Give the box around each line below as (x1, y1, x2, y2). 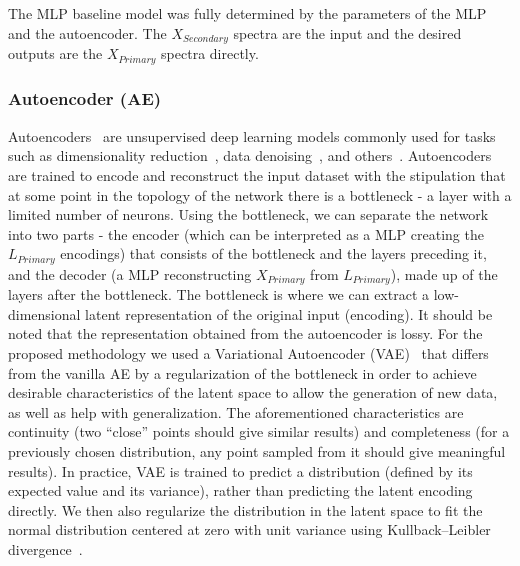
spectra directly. (161, 43, 259, 64)
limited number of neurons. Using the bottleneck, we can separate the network (8, 204, 489, 225)
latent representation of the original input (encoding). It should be (85, 303, 493, 324)
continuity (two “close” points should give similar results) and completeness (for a (8, 421, 510, 442)
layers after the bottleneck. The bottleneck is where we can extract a (8, 284, 430, 305)
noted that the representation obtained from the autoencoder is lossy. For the (8, 323, 483, 344)
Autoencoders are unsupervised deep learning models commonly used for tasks (8, 125, 496, 146)
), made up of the (390, 263, 498, 284)
